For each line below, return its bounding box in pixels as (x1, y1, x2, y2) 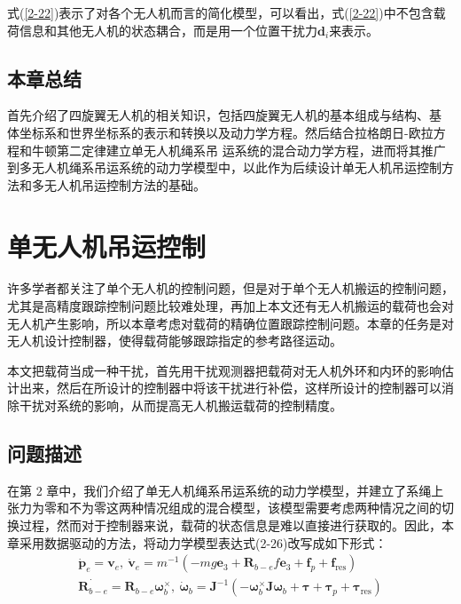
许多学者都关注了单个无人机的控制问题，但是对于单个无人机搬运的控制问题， (7, 279, 454, 298)
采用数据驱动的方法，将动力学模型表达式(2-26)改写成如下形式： (19, 533, 387, 552)
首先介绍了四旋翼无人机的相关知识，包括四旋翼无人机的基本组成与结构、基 (7, 106, 441, 124)
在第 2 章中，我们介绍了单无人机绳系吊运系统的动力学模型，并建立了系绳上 (7, 481, 444, 499)
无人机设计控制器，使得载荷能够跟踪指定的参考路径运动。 (7, 331, 342, 350)
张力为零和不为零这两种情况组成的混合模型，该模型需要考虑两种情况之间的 (7, 498, 441, 517)
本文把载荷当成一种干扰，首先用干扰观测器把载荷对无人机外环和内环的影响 (7, 361, 441, 379)
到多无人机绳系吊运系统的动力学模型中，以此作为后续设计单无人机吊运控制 (7, 158, 441, 177)
